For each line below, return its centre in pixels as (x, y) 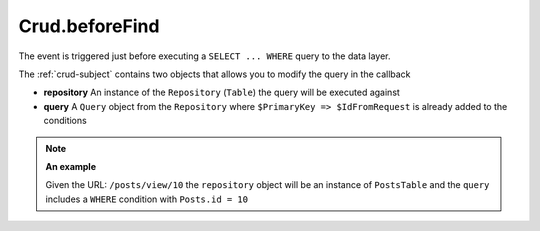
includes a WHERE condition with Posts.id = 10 (147, 199)
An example (71, 166)
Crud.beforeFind (89, 26)
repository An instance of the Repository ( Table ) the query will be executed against (221, 92)
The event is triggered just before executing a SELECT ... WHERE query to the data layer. (204, 56)
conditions (65, 121)
